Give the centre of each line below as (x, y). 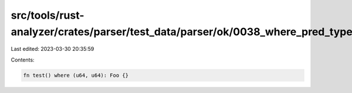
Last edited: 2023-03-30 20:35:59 (53, 49)
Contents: (23, 60)
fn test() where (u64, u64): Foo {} (76, 75)
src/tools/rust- (48, 15)
